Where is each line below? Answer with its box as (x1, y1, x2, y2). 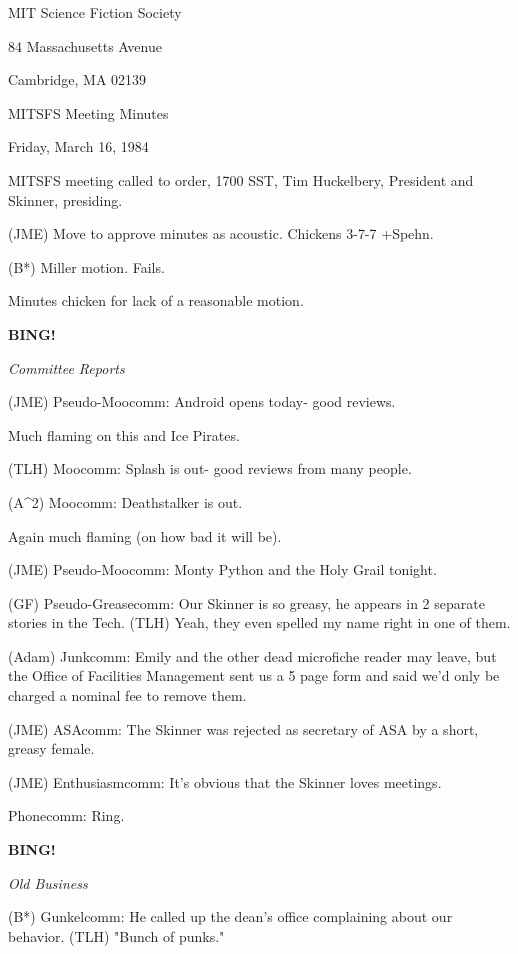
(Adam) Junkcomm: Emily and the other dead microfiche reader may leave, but (8, 645, 497, 666)
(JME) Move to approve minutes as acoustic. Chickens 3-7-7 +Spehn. (8, 223, 434, 244)
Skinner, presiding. (8, 189, 123, 210)
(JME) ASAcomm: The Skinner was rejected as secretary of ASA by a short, (8, 718, 479, 739)
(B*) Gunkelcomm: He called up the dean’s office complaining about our (8, 906, 453, 927)
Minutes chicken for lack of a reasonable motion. (8, 290, 304, 311)
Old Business (8, 872, 88, 893)
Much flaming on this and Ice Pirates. (8, 424, 240, 445)
